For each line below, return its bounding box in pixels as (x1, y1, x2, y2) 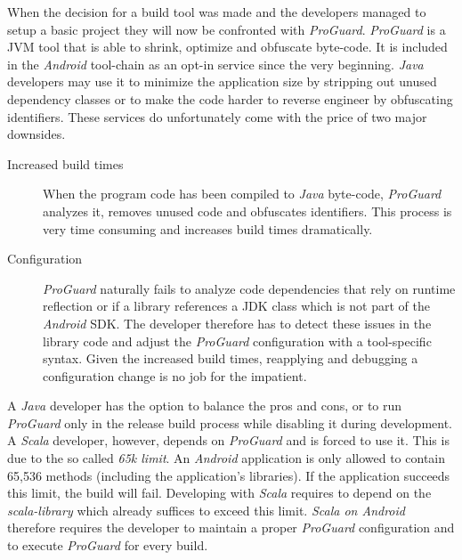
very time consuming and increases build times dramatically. (43, 219, 373, 238)
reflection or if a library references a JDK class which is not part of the (43, 296, 430, 315)
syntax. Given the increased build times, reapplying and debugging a (43, 349, 418, 368)
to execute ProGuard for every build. (7, 536, 208, 555)
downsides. (7, 125, 66, 143)
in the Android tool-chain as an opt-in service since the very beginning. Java (7, 54, 424, 73)
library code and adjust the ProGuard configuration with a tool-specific (43, 331, 432, 350)
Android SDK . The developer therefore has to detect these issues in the (43, 313, 432, 332)
